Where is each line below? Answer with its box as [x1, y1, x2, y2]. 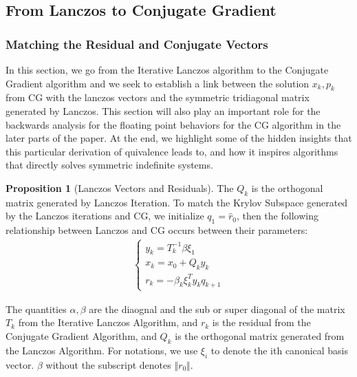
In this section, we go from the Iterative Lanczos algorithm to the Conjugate [6, 63, 329, 76]
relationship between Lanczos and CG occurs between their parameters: [6, 223, 308, 237]
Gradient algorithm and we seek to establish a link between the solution [6, 76, 310, 90]
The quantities [6, 301, 67, 316]
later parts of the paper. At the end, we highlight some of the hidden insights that [6, 131, 352, 145]
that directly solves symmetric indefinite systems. [6, 158, 213, 172]
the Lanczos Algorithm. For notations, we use [6, 343, 198, 357]
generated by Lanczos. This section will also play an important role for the [6, 103, 321, 118]
